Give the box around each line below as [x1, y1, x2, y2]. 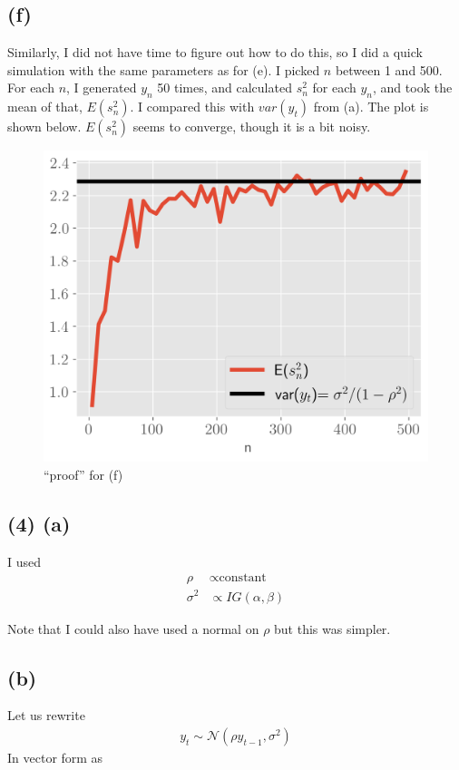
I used [7, 551, 42, 570]
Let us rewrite [7, 706, 85, 725]
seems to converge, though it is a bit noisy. [132, 117, 371, 136]
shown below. [7, 117, 82, 136]
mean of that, [7, 97, 83, 116]
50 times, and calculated [157, 78, 292, 97]
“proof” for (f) [44, 465, 123, 484]
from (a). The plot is [313, 97, 429, 116]
